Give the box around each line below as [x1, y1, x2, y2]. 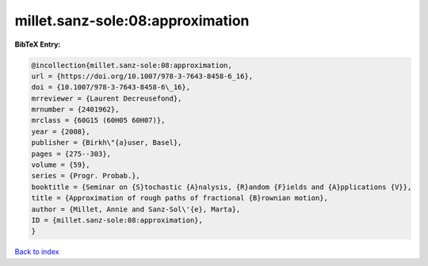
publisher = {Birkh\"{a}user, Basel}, [31, 139, 182, 147]
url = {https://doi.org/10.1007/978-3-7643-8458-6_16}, [31, 71, 254, 81]
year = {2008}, [31, 127, 90, 136]
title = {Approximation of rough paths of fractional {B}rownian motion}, [31, 194, 329, 203]
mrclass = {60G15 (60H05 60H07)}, [31, 116, 166, 125]
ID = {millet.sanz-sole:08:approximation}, [31, 216, 204, 225]
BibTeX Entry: [14, 40, 61, 49]
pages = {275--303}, [31, 149, 111, 158]
